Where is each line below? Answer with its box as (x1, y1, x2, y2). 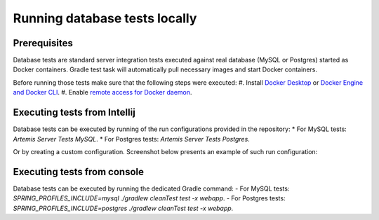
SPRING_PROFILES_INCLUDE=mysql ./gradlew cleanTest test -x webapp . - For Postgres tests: (13, 194, 286, 202)
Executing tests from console (13, 165, 144, 178)
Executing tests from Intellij (13, 106, 136, 118)
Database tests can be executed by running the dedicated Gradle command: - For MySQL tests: (13, 184, 290, 193)
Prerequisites (13, 37, 73, 49)
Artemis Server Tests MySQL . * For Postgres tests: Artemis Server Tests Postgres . (13, 135, 251, 143)
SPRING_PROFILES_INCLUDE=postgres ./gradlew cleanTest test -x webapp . (13, 204, 234, 212)
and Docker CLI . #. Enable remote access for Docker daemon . (13, 88, 192, 97)
